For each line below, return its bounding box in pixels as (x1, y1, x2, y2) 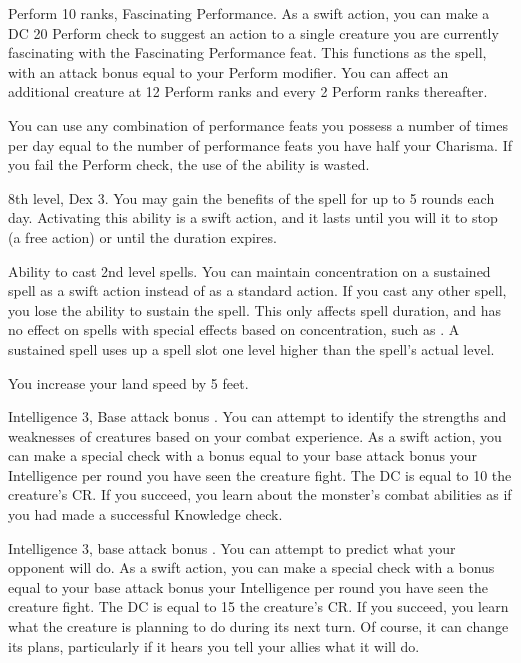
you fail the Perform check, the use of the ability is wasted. (8, 154, 370, 175)
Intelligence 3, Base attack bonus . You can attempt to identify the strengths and (8, 406, 507, 427)
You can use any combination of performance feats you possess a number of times (8, 114, 508, 135)
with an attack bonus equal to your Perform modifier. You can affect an (8, 61, 449, 82)
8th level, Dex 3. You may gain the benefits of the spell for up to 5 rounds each (8, 187, 495, 208)
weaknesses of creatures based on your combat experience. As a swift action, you (8, 425, 502, 446)
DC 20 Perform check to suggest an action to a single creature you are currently (8, 22, 499, 43)
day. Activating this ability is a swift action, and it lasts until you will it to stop (8, 207, 498, 228)
